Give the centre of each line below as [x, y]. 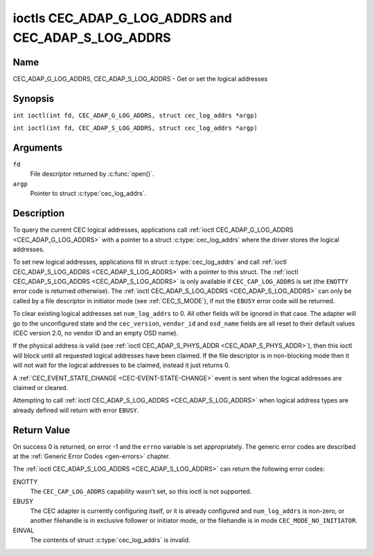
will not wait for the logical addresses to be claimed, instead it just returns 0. [122, 365]
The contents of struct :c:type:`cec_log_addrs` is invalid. [110, 540]
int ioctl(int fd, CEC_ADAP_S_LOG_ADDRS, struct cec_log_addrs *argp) [135, 128]
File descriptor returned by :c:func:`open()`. [92, 174]
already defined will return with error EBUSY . [76, 410]
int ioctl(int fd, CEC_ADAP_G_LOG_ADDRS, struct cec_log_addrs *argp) [135, 115]
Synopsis [34, 98]
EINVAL [24, 530]
